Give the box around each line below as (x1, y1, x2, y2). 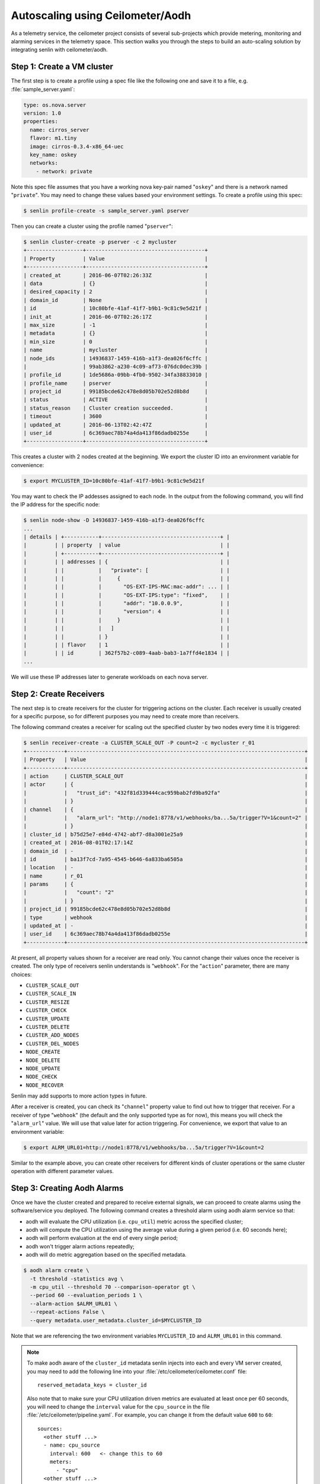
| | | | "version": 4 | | (23, 608, 230, 615)
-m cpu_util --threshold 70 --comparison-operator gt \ (30, 1284, 196, 1290)
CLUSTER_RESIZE (25, 998, 71, 1006)
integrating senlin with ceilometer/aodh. (11, 46, 108, 53)
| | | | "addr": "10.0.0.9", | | (23, 600, 230, 607)
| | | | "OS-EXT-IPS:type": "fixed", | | (23, 591, 230, 598)
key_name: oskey (30, 151, 77, 158)
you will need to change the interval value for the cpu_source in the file (27, 1403, 210, 1410)
